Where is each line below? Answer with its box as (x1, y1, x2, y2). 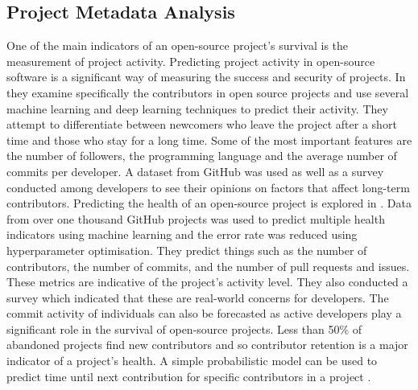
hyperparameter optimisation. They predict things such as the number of (6, 241, 367, 258)
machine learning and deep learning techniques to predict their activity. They (6, 100, 388, 117)
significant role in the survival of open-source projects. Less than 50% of (6, 320, 362, 337)
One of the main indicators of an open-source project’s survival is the (6, 37, 349, 54)
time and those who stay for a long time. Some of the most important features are (6, 131, 412, 148)
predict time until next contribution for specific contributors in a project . (6, 367, 371, 384)
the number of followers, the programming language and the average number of (6, 147, 397, 164)
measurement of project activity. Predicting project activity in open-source (6, 52, 375, 69)
